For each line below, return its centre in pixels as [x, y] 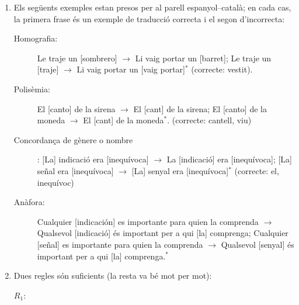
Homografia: [36, 38]
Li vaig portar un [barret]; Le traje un [203, 58]
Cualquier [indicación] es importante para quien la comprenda [148, 221]
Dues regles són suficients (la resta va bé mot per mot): [113, 275]
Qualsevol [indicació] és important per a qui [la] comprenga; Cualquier [163, 233]
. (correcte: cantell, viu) [209, 120]
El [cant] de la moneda [124, 120]
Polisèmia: [32, 89]
